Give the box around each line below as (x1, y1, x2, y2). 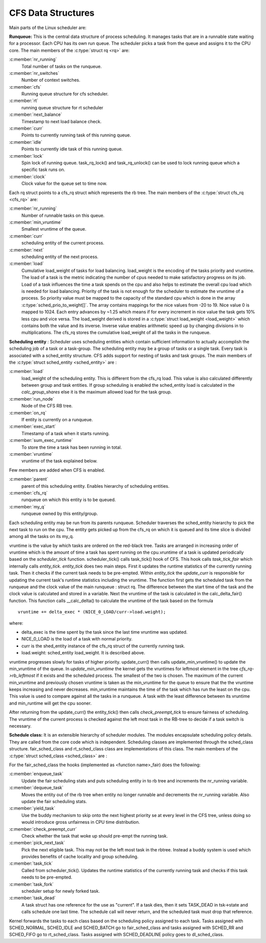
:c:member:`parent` (9, 476, 49, 482)
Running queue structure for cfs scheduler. (21, 91, 109, 97)
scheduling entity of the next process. (21, 254, 99, 260)
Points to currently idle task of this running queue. (21, 146, 123, 152)
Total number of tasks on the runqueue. (21, 63, 102, 69)
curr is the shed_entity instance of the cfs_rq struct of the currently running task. (21, 643, 186, 649)
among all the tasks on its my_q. (9, 534, 74, 539)
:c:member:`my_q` (9, 504, 46, 509)
